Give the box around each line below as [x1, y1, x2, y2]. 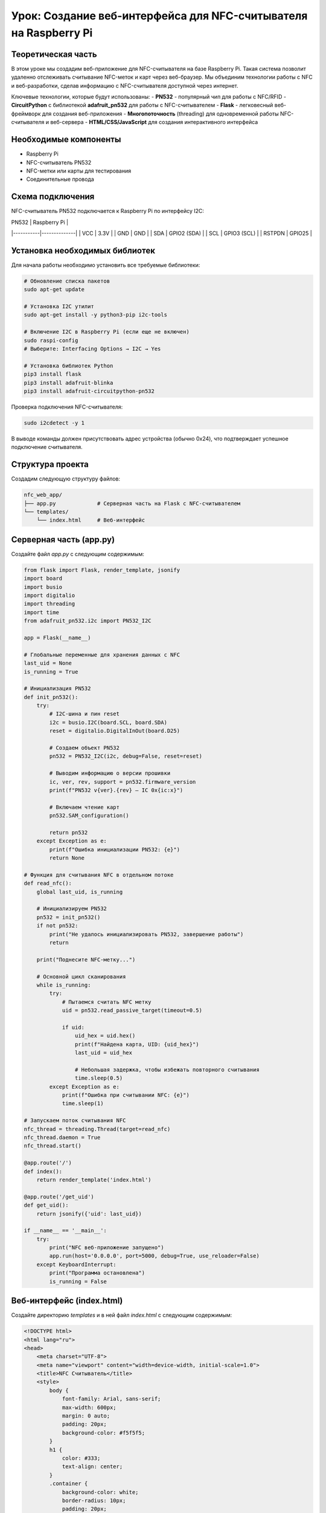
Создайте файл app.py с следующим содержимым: [11, 550, 144, 557]
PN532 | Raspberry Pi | [11, 218, 69, 226]
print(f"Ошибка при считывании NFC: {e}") [62, 1092, 190, 1098]
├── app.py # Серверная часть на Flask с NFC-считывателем [24, 500, 241, 507]
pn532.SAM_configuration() [49, 812, 129, 819]
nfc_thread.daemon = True [24, 1134, 101, 1141]
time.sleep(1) [62, 1100, 104, 1107]
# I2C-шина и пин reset [49, 711, 120, 717]
